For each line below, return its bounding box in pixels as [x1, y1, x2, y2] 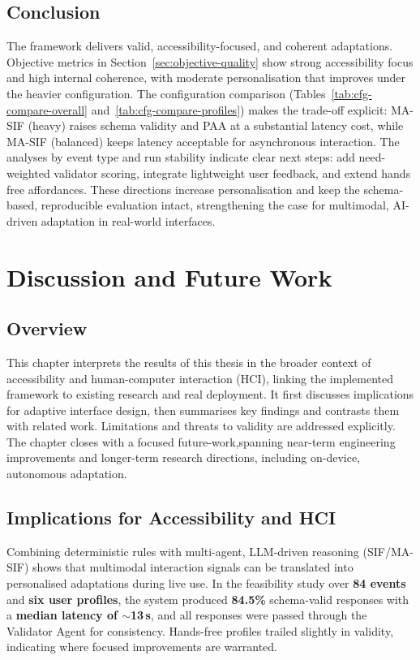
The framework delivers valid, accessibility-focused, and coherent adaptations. [6, 37, 393, 54]
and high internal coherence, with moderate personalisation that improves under [6, 69, 406, 86]
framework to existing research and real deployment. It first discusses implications [6, 386, 414, 403]
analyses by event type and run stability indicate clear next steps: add [6, 149, 355, 166]
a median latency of [6, 606, 118, 623]
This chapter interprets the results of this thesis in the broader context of [6, 353, 371, 370]
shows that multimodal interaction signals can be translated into [32, 559, 354, 576]
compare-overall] [6, 101, 88, 118]
